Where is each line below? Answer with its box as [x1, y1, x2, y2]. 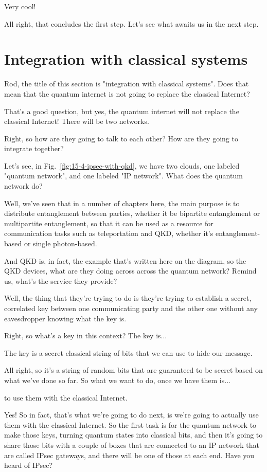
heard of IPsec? [4, 460, 53, 470]
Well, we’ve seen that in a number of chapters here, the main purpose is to [4, 197, 240, 208]
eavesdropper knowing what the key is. [4, 313, 127, 323]
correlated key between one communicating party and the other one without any [4, 303, 258, 313]
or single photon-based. [24, 238, 97, 249]
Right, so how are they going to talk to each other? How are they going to [4, 133, 238, 143]
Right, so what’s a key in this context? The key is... [4, 330, 167, 341]
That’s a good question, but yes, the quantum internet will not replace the [4, 105, 239, 116]
